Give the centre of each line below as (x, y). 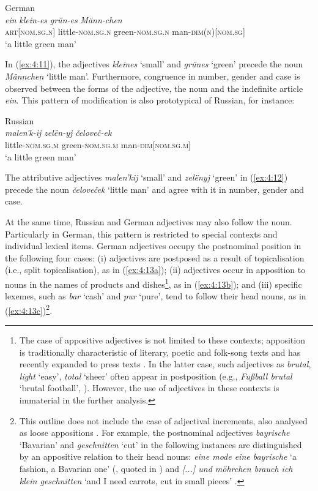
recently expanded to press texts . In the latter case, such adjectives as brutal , (165, 364)
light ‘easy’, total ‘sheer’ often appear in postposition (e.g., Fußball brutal (156, 376)
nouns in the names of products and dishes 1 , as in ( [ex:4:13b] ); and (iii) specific (153, 283)
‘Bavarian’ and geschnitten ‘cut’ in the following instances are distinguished (161, 444)
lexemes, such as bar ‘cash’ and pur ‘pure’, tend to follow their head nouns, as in (156, 296)
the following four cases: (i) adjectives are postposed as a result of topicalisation (155, 257)
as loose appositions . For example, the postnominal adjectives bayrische (154, 433)
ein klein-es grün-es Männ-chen (64, 19)
